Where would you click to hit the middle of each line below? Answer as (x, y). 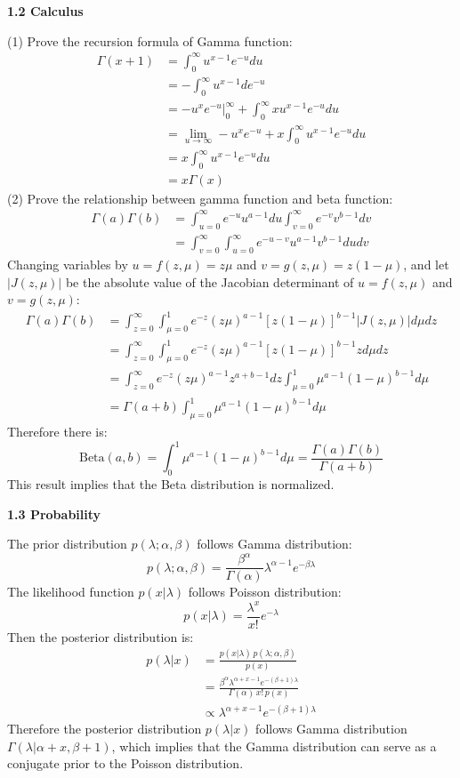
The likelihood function (71, 592)
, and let (426, 265)
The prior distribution (67, 544)
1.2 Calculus (45, 11)
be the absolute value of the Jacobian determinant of (210, 281)
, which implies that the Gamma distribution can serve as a (274, 746)
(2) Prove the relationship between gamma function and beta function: (200, 198)
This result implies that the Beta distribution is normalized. (171, 484)
